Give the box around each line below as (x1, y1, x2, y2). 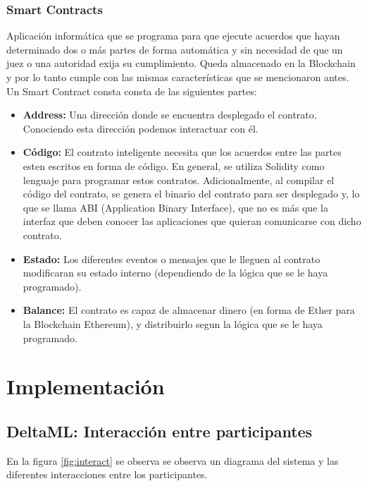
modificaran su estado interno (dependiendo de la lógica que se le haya (23, 265, 328, 280)
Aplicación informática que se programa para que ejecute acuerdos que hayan (6, 28, 340, 43)
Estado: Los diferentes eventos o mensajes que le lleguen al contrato (23, 251, 321, 266)
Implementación (6, 372, 165, 401)
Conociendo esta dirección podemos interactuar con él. (23, 121, 259, 135)
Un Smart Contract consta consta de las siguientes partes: (6, 83, 257, 98)
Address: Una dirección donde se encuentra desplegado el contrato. (23, 107, 317, 122)
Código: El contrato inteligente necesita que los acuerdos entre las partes (23, 145, 342, 159)
